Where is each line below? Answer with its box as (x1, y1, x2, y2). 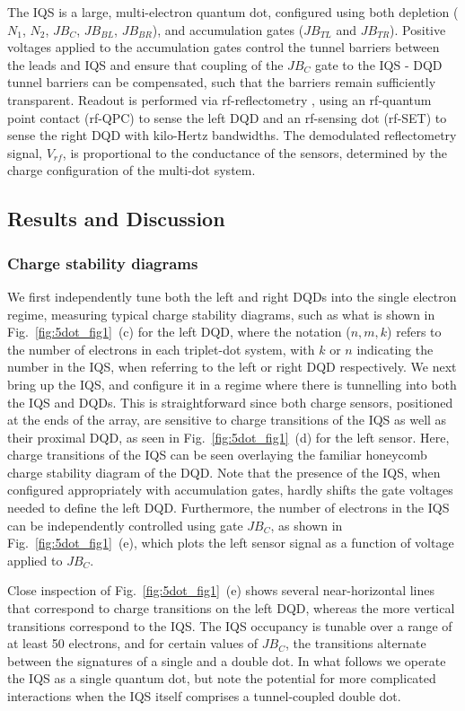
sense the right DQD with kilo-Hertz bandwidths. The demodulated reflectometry (7, 126, 457, 145)
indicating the (356, 339, 434, 358)
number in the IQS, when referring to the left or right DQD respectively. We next (7, 357, 457, 376)
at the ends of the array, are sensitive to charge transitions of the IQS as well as (7, 410, 447, 429)
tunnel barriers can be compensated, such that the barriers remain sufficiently (7, 73, 436, 92)
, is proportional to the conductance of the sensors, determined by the (62, 143, 448, 162)
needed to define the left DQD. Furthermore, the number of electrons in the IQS (7, 498, 450, 517)
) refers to (387, 322, 442, 341)
